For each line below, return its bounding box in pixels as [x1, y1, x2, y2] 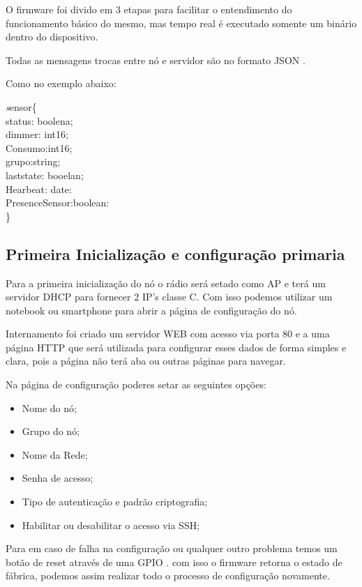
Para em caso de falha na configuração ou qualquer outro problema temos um [6, 541, 338, 556]
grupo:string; [6, 154, 61, 169]
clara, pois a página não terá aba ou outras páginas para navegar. [6, 353, 286, 368]
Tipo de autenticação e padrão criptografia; [22, 494, 208, 509]
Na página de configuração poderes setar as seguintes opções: [6, 377, 266, 392]
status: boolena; [6, 113, 73, 128]
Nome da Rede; [22, 447, 88, 462]
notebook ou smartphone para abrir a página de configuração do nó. [6, 303, 297, 317]
